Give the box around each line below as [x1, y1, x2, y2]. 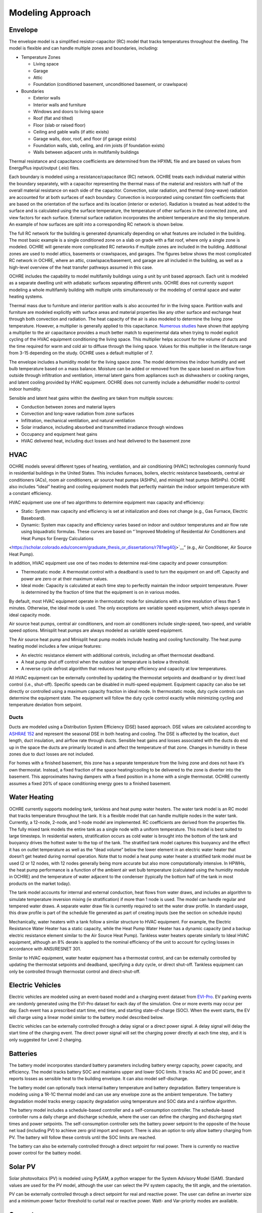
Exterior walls [33, 95, 61, 101]
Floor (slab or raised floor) [33, 122, 86, 128]
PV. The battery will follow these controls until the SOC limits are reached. [9, 1134, 156, 1140]
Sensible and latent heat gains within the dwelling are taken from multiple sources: [9, 395, 174, 401]
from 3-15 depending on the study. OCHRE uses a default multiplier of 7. [9, 350, 153, 356]
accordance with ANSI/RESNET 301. [9, 946, 82, 952]
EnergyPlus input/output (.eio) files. [9, 165, 80, 171]
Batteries [9, 1049, 37, 1058]
